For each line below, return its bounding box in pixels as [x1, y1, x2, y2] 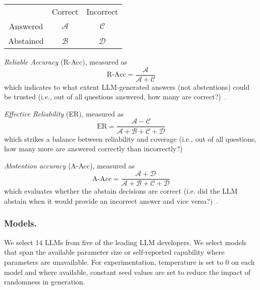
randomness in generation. [4, 276, 85, 287]
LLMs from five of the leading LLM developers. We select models [44, 237, 247, 247]
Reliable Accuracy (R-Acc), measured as [4, 56, 127, 67]
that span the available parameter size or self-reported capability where [4, 247, 225, 257]
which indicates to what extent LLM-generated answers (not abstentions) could [4, 81, 250, 92]
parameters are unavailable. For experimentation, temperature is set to [4, 256, 223, 267]
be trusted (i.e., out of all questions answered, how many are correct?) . [4, 91, 227, 102]
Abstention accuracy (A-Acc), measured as [4, 160, 135, 170]
